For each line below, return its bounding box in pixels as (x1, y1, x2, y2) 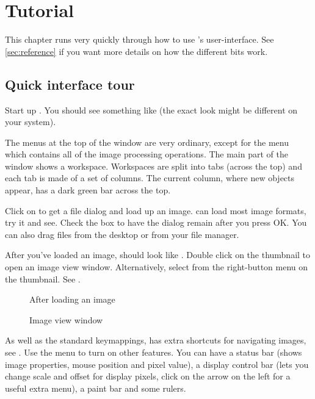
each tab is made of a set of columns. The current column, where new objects (5, 171, 295, 184)
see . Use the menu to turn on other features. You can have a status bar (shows (5, 346, 302, 359)
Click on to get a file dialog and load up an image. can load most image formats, (5, 204, 306, 217)
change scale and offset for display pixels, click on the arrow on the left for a (5, 370, 291, 383)
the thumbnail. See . (5, 272, 81, 285)
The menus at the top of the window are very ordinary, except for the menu (5, 135, 289, 148)
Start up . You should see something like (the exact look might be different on (5, 103, 298, 116)
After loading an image (29, 293, 115, 306)
